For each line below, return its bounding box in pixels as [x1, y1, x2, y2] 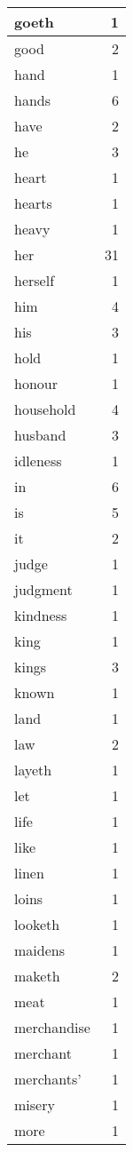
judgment [14, 579, 73, 600]
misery [14, 1094, 55, 1115]
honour [14, 373, 58, 393]
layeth [14, 759, 52, 780]
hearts [14, 193, 52, 213]
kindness [14, 605, 67, 625]
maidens [14, 940, 65, 960]
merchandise [14, 1017, 90, 1037]
